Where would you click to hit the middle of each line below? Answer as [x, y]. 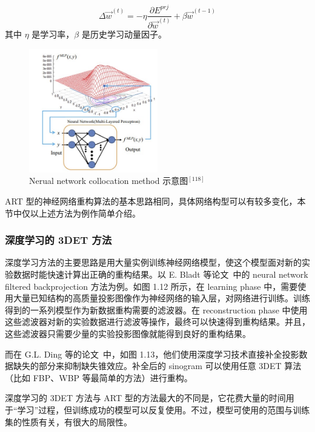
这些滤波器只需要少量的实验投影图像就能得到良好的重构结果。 [128, 333]
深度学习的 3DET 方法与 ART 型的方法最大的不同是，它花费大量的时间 [145, 398]
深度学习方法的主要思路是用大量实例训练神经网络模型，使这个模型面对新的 [153, 262]
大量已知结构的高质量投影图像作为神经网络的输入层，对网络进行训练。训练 [161, 298]
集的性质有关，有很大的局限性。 [68, 421]
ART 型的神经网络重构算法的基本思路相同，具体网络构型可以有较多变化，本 [155, 201]
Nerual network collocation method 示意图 [109, 181]
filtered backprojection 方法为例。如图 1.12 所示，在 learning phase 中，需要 [151, 286]
